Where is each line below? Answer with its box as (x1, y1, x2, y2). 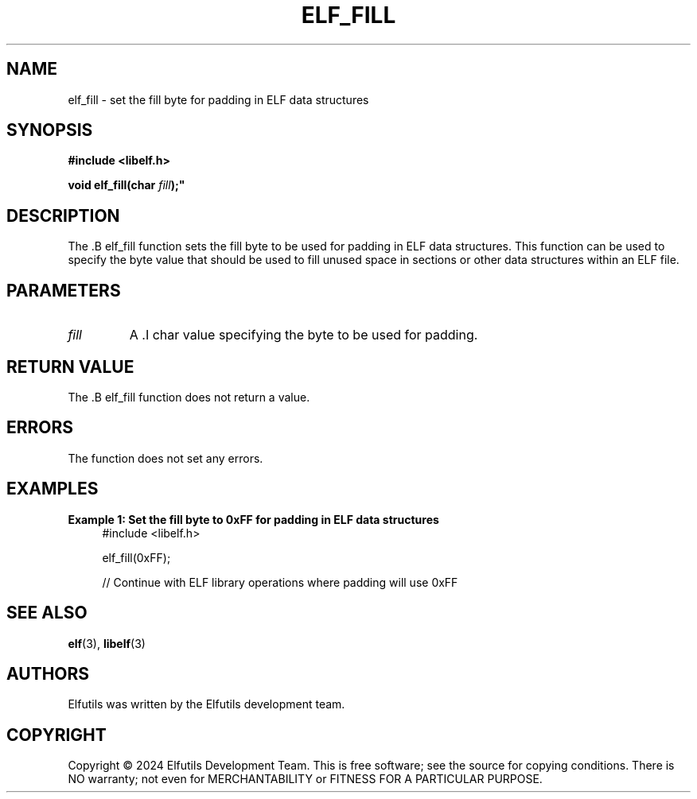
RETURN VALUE (6, 356, 134, 377)
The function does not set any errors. (68, 451, 263, 465)
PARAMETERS (6, 280, 121, 301)
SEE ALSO (6, 603, 88, 623)
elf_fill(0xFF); (102, 550, 171, 564)
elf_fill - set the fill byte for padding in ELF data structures (68, 92, 369, 107)
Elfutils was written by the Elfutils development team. (68, 697, 345, 712)
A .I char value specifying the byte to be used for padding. (129, 327, 478, 343)
